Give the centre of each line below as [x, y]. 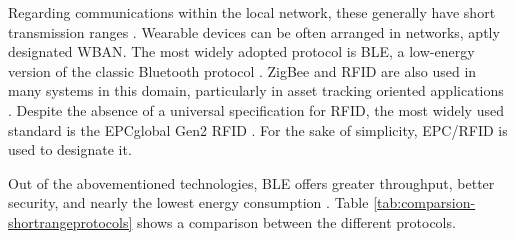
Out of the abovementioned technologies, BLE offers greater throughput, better [251, 182]
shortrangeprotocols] [70, 221]
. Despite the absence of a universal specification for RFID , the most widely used [256, 109]
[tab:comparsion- [424, 202]
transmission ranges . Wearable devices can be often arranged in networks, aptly [254, 31]
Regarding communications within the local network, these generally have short [252, 12]
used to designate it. [70, 149]
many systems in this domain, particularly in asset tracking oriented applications [256, 90]
